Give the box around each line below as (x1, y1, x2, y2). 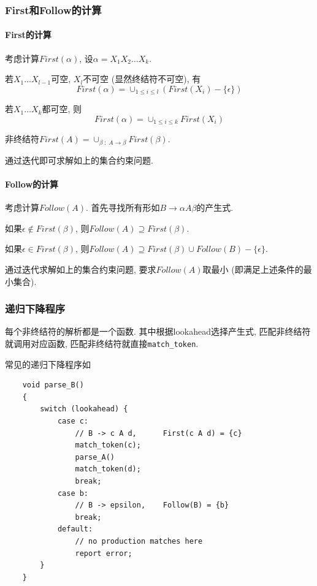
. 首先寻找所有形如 (85, 201, 160, 214)
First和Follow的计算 (5, 2, 102, 17)
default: (57, 525, 93, 534)
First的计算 (5, 28, 52, 41)
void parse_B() (22, 381, 84, 390)
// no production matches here (75, 536, 203, 546)
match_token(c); (75, 441, 141, 450)
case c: (57, 416, 89, 425)
